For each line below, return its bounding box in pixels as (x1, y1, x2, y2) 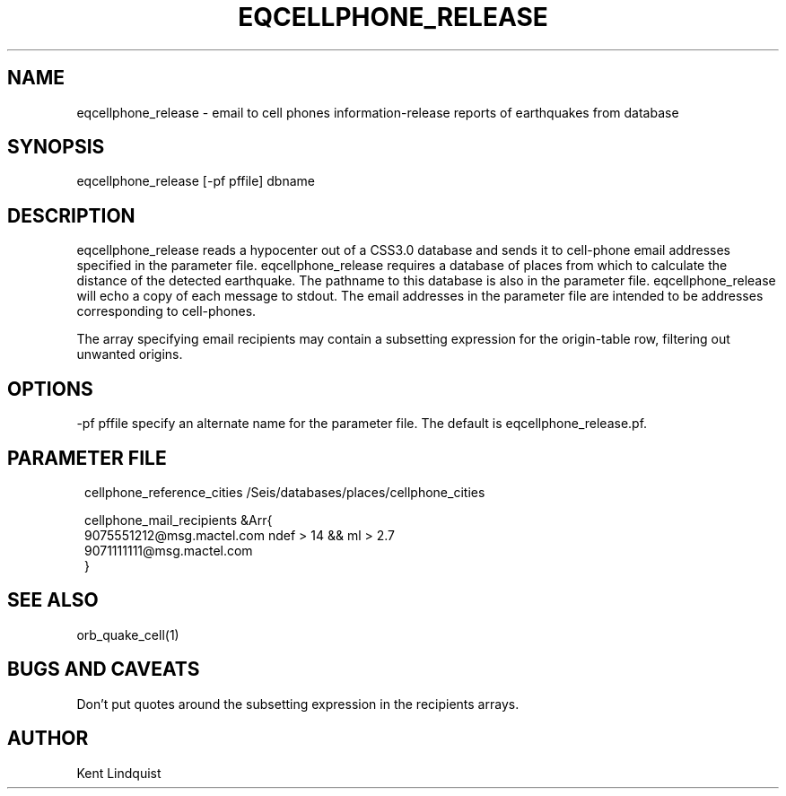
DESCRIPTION (7, 204, 135, 227)
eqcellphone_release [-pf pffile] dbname (76, 173, 316, 189)
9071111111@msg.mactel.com (84, 542, 253, 558)
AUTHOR (7, 727, 89, 750)
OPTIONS (7, 377, 93, 400)
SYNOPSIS (7, 136, 105, 159)
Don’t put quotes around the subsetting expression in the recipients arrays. (76, 695, 520, 712)
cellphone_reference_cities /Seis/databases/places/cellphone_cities (84, 484, 485, 500)
